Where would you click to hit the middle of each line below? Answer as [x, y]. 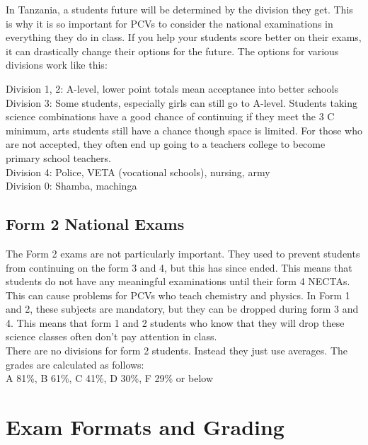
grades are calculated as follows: [75, 364]
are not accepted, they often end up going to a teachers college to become [166, 144]
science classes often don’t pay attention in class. [111, 336]
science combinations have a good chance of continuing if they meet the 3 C [170, 116]
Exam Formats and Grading [145, 427]
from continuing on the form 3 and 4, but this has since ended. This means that [179, 267]
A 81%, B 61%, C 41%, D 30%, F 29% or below [110, 378]
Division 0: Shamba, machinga [71, 186]
